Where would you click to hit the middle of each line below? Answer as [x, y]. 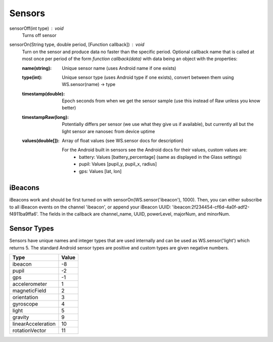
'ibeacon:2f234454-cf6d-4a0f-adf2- [211, 207]
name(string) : [37, 68]
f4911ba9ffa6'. [24, 214]
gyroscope [25, 304]
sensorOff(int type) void [37, 28]
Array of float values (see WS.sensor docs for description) [123, 141]
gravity [21, 317]
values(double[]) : [41, 141]
